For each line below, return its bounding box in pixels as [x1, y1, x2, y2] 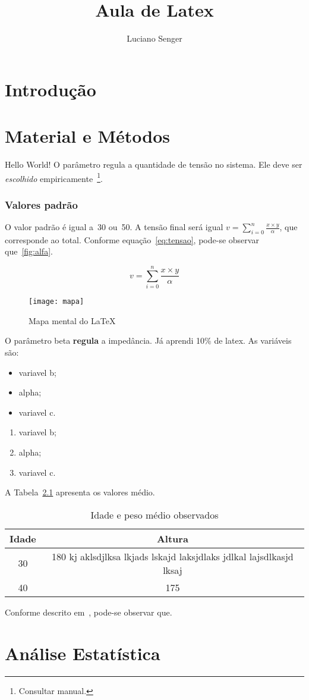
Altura [156, 531, 188, 545]
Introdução [5, 77, 96, 101]
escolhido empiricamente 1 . [5, 170, 103, 184]
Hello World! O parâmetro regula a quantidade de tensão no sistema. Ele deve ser [5, 158, 302, 171]
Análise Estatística [5, 641, 160, 665]
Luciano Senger [127, 32, 182, 45]
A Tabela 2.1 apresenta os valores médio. [5, 486, 155, 498]
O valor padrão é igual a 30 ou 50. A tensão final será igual [5, 221, 223, 233]
